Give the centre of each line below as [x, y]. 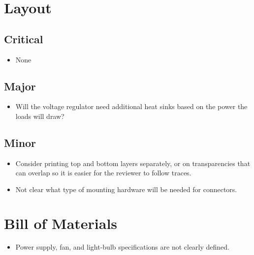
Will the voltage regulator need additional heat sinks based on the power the [131, 106]
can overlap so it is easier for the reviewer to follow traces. [103, 173]
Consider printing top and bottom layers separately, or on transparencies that [133, 163]
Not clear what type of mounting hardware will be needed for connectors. [126, 189]
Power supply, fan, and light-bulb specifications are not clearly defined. [123, 246]
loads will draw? [40, 116]
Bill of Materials [61, 223]
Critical [24, 39]
